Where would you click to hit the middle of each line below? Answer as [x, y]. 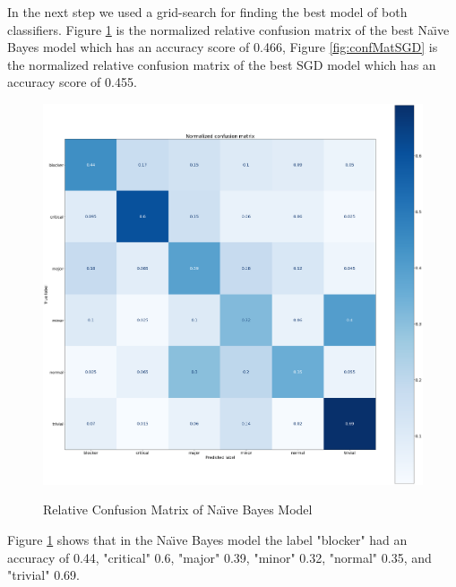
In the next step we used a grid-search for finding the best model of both [207, 12]
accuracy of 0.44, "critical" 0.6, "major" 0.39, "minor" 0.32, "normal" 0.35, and [219, 557]
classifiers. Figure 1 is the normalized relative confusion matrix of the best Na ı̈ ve [228, 29]
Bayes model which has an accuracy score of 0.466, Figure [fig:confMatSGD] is [223, 47]
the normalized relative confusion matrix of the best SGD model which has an [222, 64]
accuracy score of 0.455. [72, 82]
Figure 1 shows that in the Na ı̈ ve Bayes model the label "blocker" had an [207, 539]
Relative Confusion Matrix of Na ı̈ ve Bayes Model [178, 509]
